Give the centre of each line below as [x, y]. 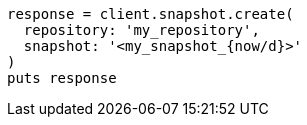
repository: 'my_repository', [141, 30]
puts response [62, 78]
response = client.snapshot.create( [150, 14]
